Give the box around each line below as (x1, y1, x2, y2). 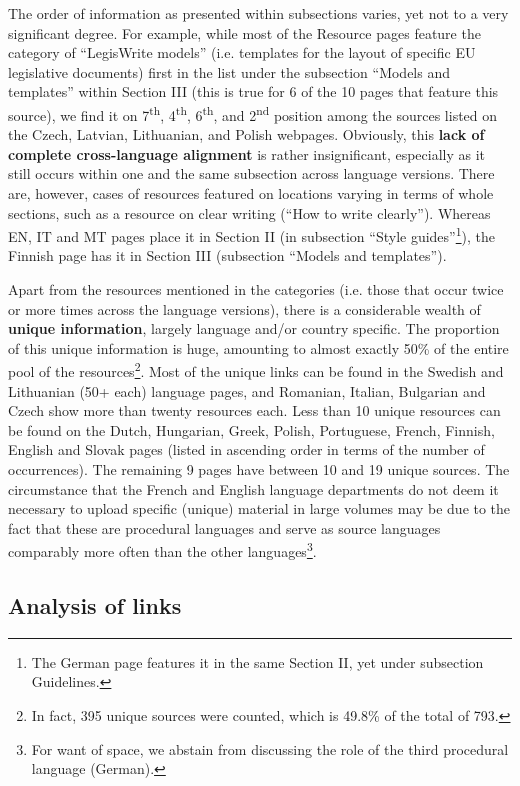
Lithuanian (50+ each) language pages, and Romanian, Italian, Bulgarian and (8, 380, 486, 401)
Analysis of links (8, 590, 182, 621)
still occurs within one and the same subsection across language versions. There (8, 163, 495, 184)
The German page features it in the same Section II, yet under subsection (31, 651, 484, 672)
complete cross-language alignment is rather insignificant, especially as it (8, 143, 486, 164)
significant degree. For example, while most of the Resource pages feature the (8, 22, 481, 43)
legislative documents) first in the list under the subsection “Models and (8, 61, 451, 82)
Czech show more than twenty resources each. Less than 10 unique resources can (8, 400, 501, 421)
